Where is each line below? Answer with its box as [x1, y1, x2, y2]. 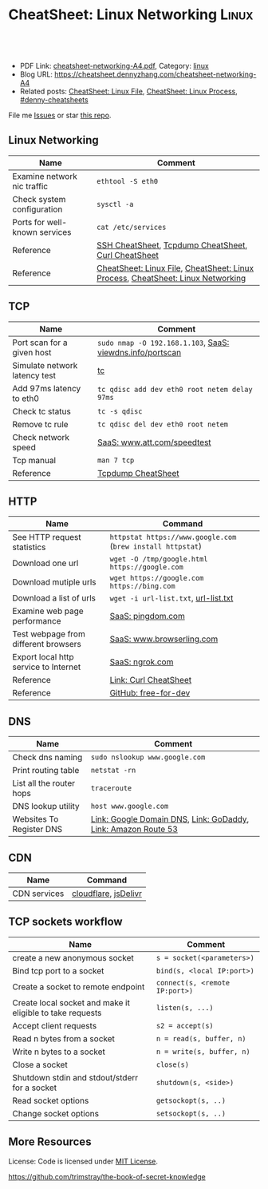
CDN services [12, 888, 65, 899]
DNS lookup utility [12, 801, 80, 812]
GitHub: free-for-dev [109, 688, 191, 699]
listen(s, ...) [156, 1003, 214, 1012]
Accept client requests [12, 1020, 97, 1031]
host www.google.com [90, 802, 169, 811]
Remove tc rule [12, 418, 69, 430]
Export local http [12, 652, 74, 663]
